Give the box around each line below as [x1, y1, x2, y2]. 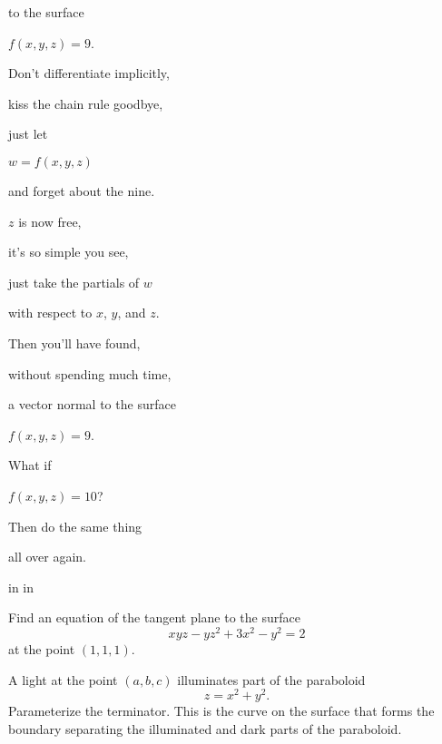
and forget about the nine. [8, 181, 155, 200]
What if [8, 455, 52, 475]
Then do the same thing [8, 516, 142, 535]
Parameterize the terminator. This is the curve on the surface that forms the [8, 701, 435, 720]
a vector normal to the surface [8, 395, 176, 414]
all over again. [8, 547, 86, 566]
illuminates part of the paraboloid [177, 670, 366, 689]
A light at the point [8, 670, 118, 689]
